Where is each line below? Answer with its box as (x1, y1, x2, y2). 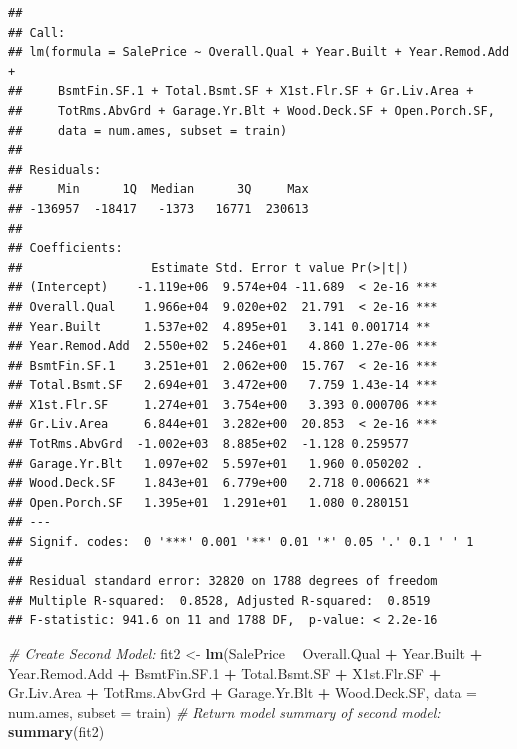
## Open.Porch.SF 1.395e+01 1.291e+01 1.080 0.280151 (8, 495, 409, 510)
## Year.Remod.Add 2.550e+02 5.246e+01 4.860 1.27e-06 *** (8, 339, 438, 354)
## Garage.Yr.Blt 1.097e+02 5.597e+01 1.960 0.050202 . (8, 456, 424, 471)
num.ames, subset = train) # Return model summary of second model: (8, 701, 441, 722)
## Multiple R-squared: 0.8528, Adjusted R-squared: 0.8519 (8, 593, 431, 608)
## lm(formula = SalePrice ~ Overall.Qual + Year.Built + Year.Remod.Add (8, 45, 510, 60)
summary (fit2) (8, 721, 105, 742)
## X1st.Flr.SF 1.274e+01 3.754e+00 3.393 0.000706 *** (8, 397, 438, 412)
